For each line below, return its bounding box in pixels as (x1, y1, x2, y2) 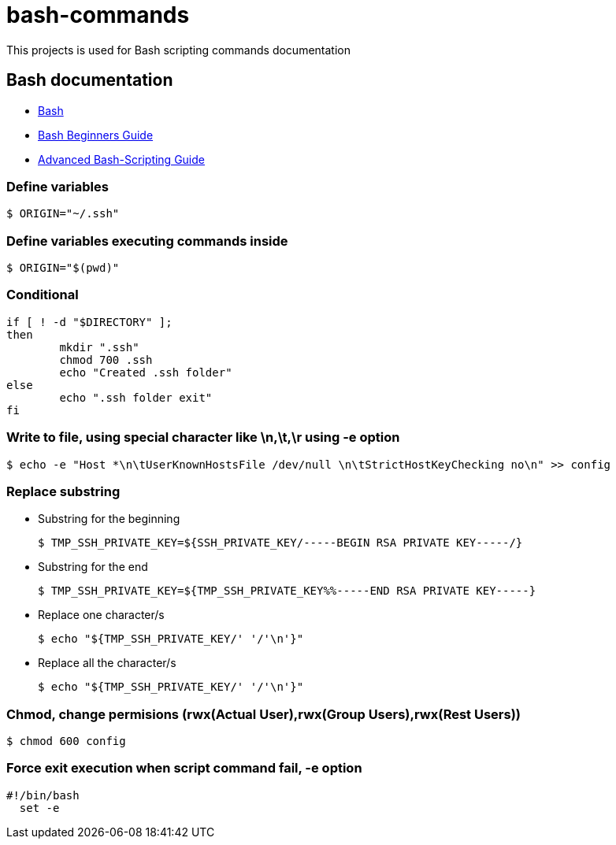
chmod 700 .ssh (59, 353, 153, 366)
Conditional (6, 287, 79, 303)
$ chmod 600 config (6, 735, 126, 748)
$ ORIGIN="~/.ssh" (6, 207, 120, 221)
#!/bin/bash (6, 788, 80, 802)
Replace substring (6, 483, 121, 499)
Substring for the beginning (38, 512, 180, 526)
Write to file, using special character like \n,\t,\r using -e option (6, 429, 400, 446)
